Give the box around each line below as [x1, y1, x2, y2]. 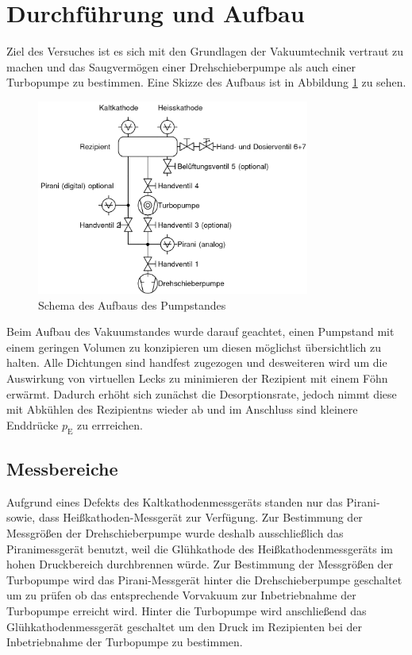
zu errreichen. [77, 416, 143, 433]
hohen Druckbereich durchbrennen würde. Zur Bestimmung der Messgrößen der [6, 556, 394, 572]
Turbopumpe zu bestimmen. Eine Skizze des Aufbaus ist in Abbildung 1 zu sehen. [6, 74, 406, 91]
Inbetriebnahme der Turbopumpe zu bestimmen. [6, 634, 243, 650]
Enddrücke [6, 416, 59, 433]
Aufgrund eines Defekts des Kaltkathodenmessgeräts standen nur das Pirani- [6, 493, 380, 510]
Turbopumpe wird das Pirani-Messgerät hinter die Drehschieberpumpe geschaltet [6, 571, 402, 588]
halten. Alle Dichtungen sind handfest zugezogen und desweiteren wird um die [6, 354, 387, 371]
